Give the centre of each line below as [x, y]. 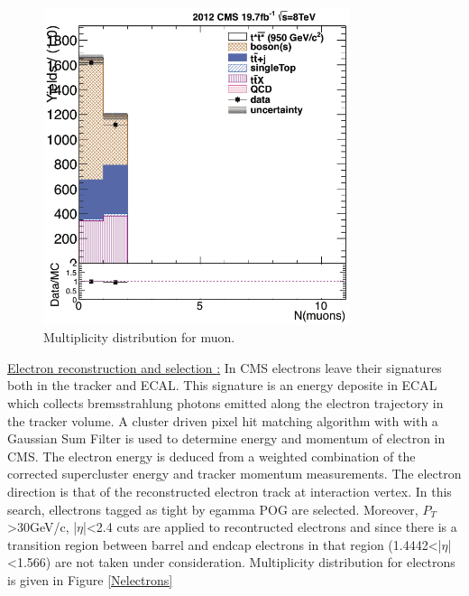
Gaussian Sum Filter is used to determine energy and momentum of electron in [226, 438]
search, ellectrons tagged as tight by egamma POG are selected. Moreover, [213, 509]
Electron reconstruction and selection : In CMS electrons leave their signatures [225, 367]
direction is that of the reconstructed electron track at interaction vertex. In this [230, 491]
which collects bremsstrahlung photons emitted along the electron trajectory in [225, 403]
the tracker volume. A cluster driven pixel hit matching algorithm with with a [223, 420]
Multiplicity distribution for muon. [139, 337]
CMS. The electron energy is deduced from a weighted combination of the [212, 456]
